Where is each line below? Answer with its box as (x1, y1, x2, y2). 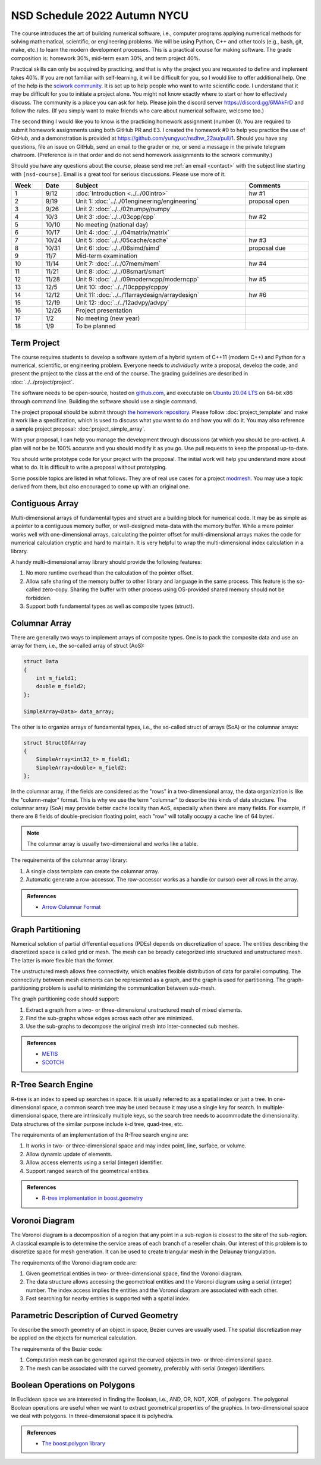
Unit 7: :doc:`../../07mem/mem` (75, 259, 161, 268)
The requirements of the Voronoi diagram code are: (11, 1259, 137, 1266)
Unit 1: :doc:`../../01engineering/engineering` (75, 197, 199, 205)
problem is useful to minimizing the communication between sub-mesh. (40, 984, 216, 992)
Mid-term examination (75, 252, 138, 260)
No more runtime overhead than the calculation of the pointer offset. (26, 569, 193, 576)
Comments (248, 181, 281, 190)
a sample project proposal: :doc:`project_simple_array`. (11, 425, 146, 432)
